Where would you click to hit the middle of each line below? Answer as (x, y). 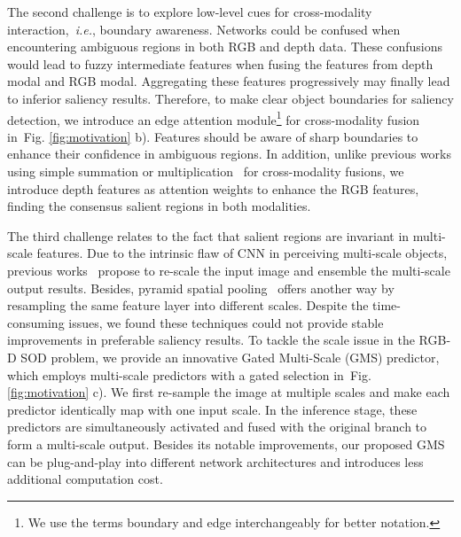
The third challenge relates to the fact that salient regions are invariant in (208, 235)
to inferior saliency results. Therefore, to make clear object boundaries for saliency (230, 98)
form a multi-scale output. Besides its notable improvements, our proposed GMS (226, 444)
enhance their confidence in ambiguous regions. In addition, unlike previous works (230, 154)
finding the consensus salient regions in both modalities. (159, 206)
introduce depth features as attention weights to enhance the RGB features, (213, 188)
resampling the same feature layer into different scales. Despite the (188, 305)
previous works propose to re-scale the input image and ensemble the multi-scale (229, 270)
